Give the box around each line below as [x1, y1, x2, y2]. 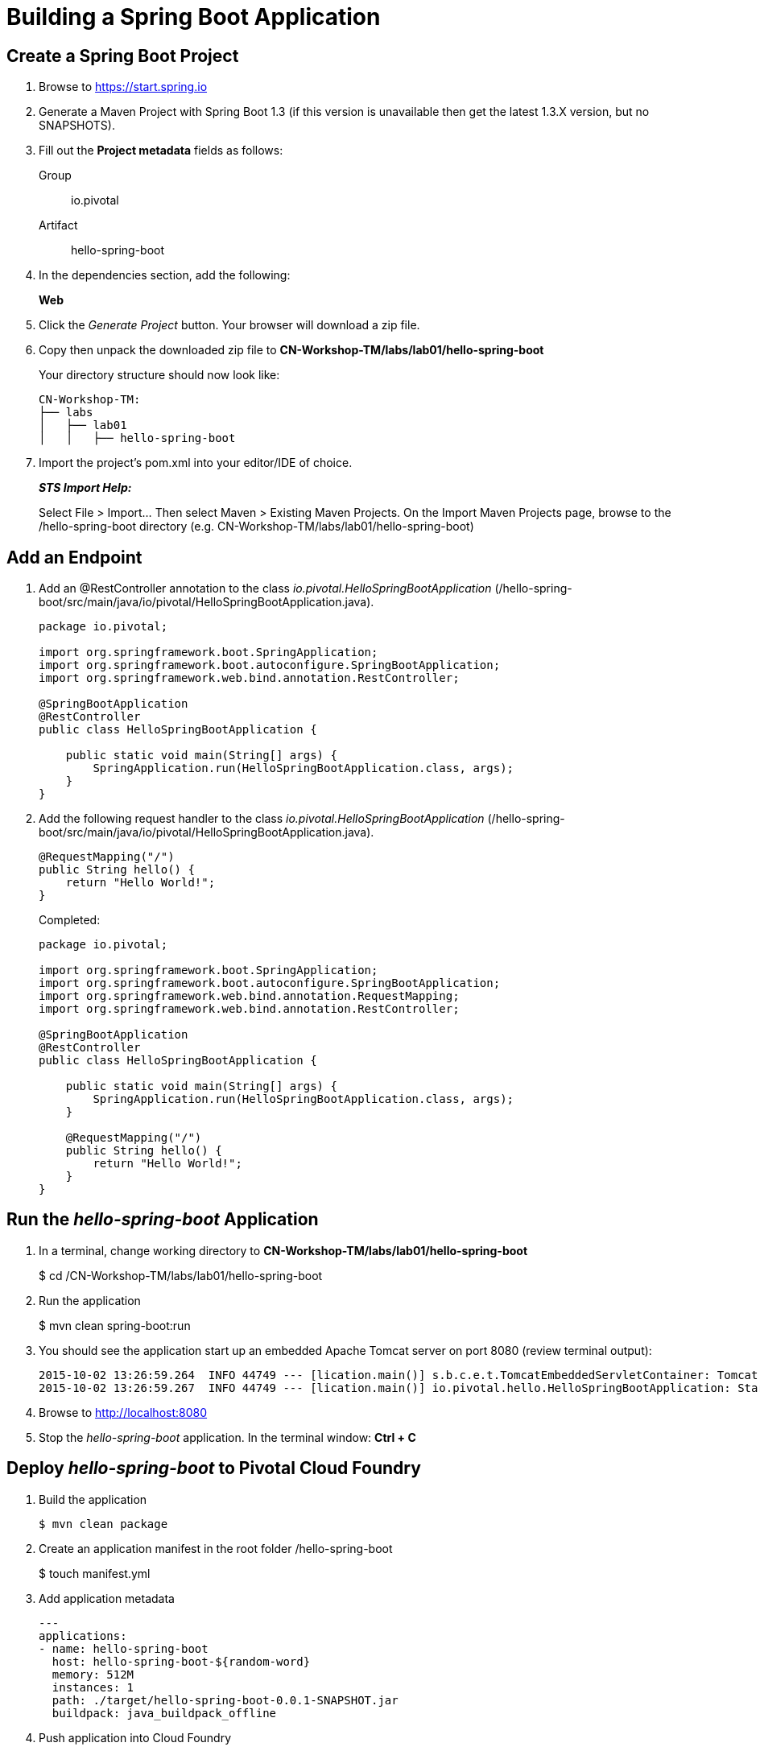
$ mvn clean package [39, 1517, 168, 1530]
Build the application [39, 1492, 147, 1506]
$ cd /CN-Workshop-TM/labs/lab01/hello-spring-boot [39, 1268, 323, 1282]
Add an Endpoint [6, 547, 142, 568]
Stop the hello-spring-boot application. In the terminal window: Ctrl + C [39, 1430, 416, 1444]
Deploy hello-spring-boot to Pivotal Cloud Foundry [6, 1458, 421, 1479]
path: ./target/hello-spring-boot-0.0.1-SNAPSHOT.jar [52, 1693, 399, 1707]
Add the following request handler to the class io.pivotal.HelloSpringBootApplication [39, 811, 485, 826]
